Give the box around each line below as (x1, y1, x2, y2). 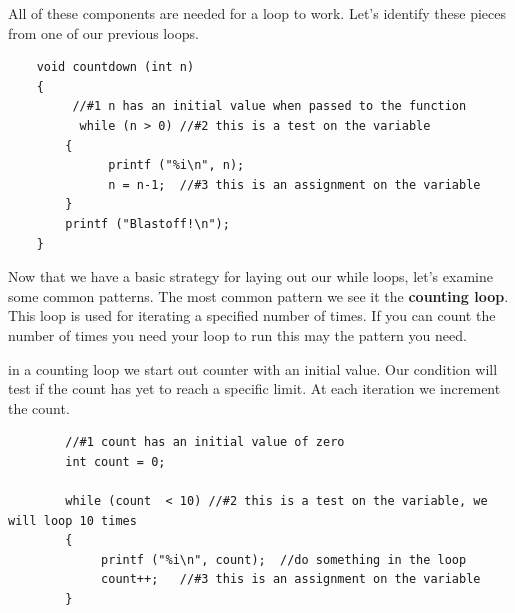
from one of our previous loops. (8, 22, 199, 43)
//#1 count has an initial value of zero (65, 435, 345, 450)
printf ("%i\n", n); (108, 158, 245, 173)
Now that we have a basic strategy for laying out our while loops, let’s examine (8, 266, 493, 287)
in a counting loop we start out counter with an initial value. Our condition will (8, 358, 498, 379)
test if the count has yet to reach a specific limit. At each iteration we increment (8, 378, 501, 399)
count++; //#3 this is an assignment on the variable (101, 572, 481, 587)
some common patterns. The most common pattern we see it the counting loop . (8, 285, 509, 306)
